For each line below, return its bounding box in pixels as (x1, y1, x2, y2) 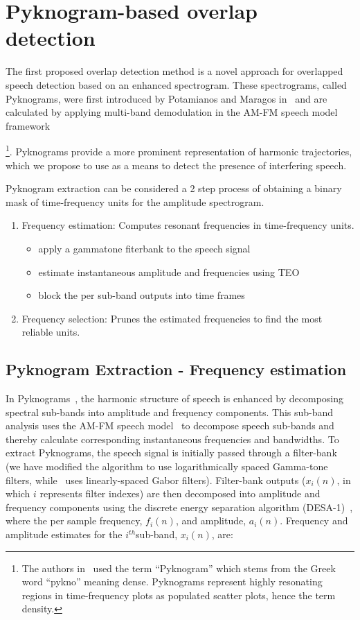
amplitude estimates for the (6, 527, 123, 542)
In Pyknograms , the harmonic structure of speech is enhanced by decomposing (6, 391, 344, 406)
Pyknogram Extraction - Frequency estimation (6, 359, 347, 380)
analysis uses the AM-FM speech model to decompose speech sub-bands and (6, 418, 334, 433)
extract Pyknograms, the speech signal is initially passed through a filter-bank (6, 445, 337, 460)
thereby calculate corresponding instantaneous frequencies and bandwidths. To (6, 431, 339, 446)
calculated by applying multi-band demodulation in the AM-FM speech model (6, 105, 338, 119)
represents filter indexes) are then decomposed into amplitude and (39, 486, 321, 501)
